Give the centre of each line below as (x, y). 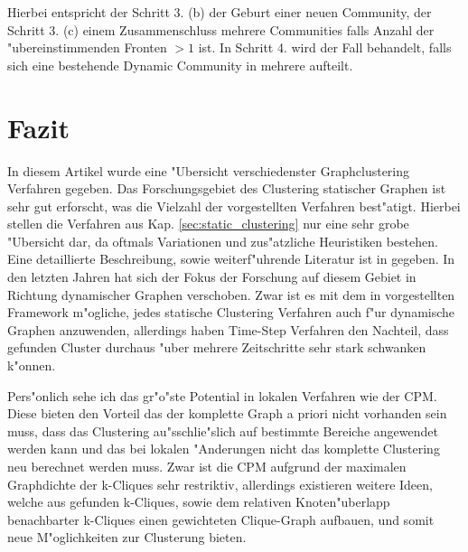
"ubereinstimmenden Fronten (87, 47)
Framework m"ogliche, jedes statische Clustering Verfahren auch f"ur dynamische (231, 312)
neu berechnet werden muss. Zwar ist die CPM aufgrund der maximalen (207, 466)
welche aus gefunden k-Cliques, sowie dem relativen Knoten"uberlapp (199, 502)
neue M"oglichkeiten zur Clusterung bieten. (127, 537)
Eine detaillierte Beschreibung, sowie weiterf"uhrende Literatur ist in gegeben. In (231, 259)
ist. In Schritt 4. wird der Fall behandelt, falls (325, 47)
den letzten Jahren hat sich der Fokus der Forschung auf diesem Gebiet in (212, 277)
